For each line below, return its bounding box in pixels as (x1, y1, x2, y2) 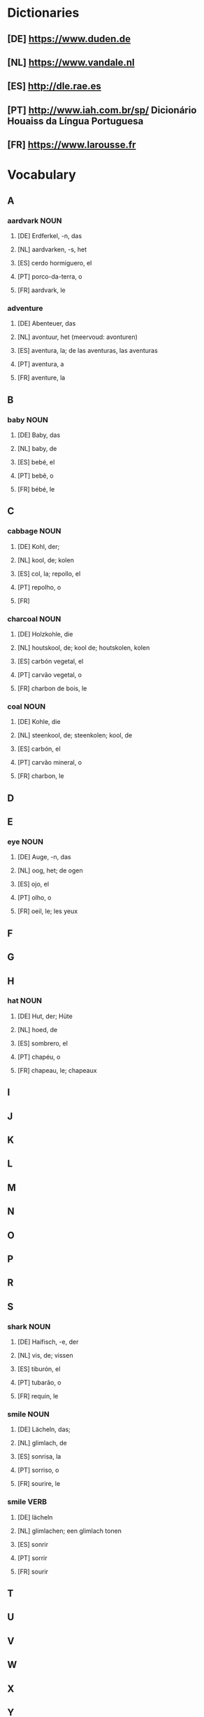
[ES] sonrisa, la (17, 1452, 61, 1461)
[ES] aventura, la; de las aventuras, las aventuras (17, 347, 159, 355)
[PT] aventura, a (17, 360, 64, 368)
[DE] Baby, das (17, 431, 61, 439)
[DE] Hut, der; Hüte (17, 1012, 73, 1020)
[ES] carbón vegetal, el (17, 657, 84, 665)
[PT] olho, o (17, 894, 52, 902)
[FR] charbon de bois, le (17, 684, 87, 693)
